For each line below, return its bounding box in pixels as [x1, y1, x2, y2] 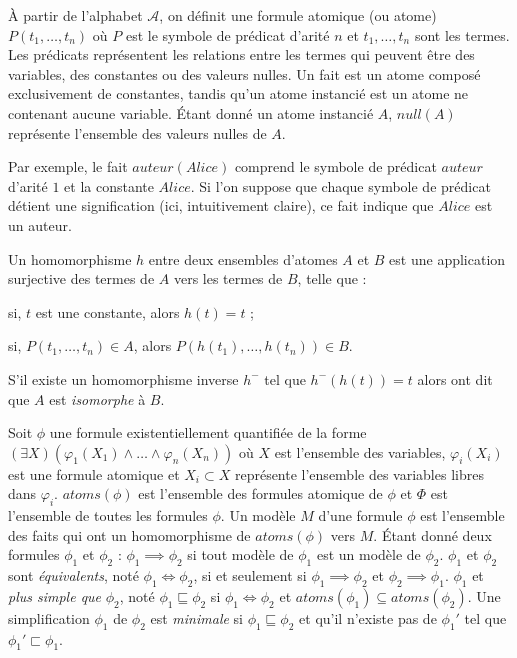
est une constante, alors [35, 301, 180, 322]
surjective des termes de [8, 268, 155, 289]
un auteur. [8, 214, 72, 235]
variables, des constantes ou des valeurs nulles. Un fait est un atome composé [8, 63, 481, 84]
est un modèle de [316, 544, 421, 565]
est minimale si [150, 607, 243, 628]
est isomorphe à [49, 388, 146, 409]
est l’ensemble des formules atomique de [138, 483, 383, 504]
